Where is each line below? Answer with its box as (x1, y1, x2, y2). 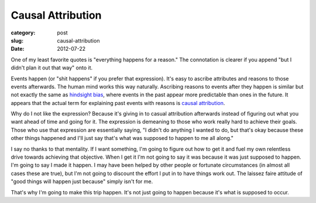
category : (11, 29, 36, 36)
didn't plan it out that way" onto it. (11, 64, 93, 71)
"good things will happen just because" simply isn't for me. (11, 178, 153, 185)
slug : (11, 37, 23, 44)
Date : (11, 45, 25, 52)
